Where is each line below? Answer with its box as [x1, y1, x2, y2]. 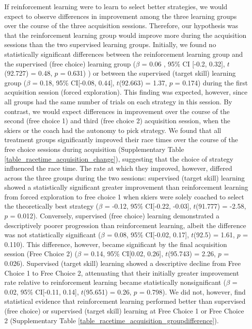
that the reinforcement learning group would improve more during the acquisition [4, 30, 247, 40]
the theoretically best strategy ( [4, 201, 99, 211]
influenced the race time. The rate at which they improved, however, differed [4, 163, 232, 173]
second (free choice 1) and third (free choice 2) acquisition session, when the [4, 115, 230, 126]
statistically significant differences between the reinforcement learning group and [4, 49, 243, 59]
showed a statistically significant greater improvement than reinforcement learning [4, 182, 248, 192]
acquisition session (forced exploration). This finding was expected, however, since [4, 87, 248, 97]
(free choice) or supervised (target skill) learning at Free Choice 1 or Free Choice [4, 306, 244, 315]
